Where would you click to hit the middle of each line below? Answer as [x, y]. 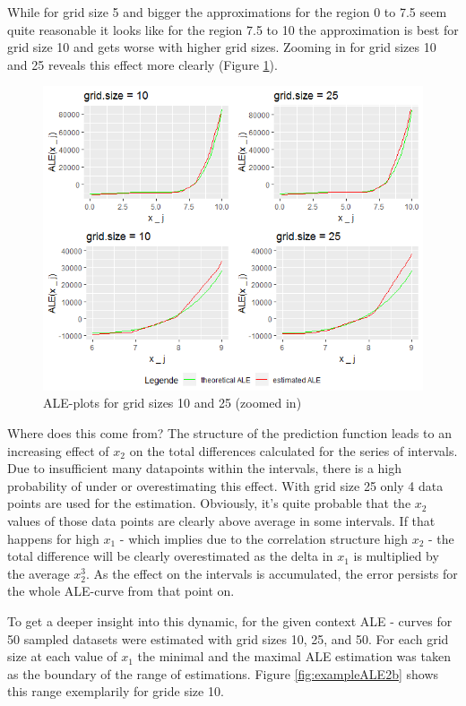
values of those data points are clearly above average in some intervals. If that [221, 520]
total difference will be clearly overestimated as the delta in [170, 556]
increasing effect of [58, 450]
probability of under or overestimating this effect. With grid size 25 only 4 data [225, 485]
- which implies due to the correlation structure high [263, 538]
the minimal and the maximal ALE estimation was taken [294, 656]
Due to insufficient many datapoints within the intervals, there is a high [205, 468]
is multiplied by [396, 556]
